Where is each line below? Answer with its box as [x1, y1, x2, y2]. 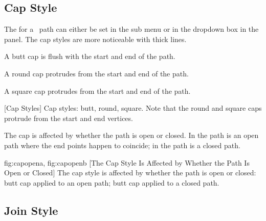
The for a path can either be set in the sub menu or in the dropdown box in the [4, 24, 259, 34]
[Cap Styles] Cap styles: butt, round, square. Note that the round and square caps [4, 103, 262, 113]
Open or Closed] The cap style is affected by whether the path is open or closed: [4, 167, 256, 178]
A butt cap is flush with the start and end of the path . [4, 51, 175, 62]
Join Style [4, 202, 58, 218]
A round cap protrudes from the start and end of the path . [4, 68, 189, 78]
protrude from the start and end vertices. [4, 112, 133, 123]
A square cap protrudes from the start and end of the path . [4, 85, 191, 96]
